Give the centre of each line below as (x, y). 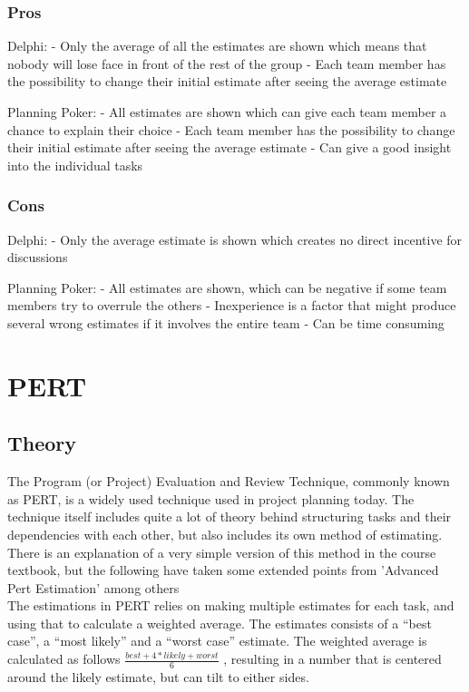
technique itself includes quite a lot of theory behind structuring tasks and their (230, 517)
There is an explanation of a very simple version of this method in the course (222, 552)
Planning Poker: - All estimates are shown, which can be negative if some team (227, 287)
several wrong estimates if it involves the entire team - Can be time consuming (226, 322)
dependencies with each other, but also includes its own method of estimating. (225, 534)
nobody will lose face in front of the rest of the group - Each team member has (227, 63)
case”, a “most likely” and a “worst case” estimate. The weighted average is (217, 641)
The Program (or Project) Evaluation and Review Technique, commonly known (229, 481)
